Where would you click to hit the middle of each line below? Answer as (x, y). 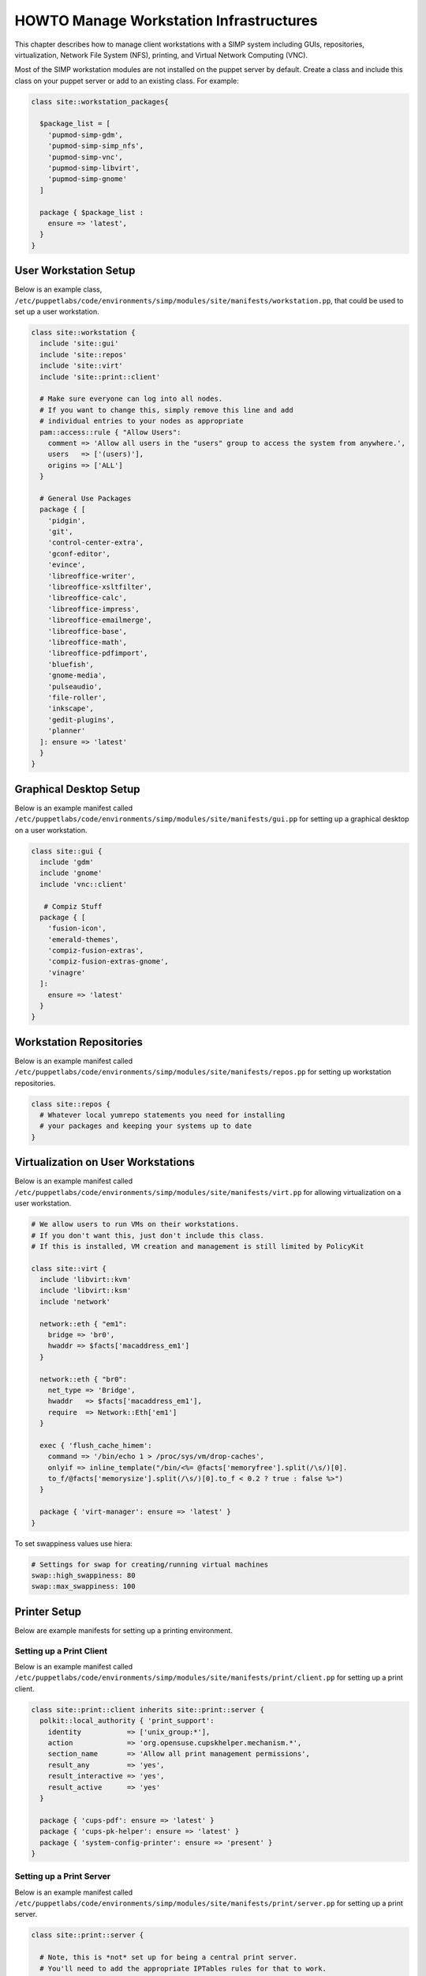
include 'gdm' (67, 862)
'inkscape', (71, 709)
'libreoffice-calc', (88, 598)
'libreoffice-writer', (92, 576)
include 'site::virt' (82, 366)
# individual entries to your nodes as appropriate (142, 421)
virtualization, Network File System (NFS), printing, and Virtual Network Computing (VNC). (161, 55)
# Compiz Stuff (73, 906)
